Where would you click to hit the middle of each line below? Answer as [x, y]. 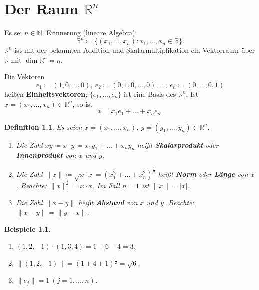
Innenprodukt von [46, 155]
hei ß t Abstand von [108, 202]
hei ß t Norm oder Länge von [203, 174]
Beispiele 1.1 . [27, 229]
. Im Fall [106, 186]
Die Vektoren [24, 77]
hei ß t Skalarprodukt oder [178, 145]
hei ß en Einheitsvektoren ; [46, 94]
